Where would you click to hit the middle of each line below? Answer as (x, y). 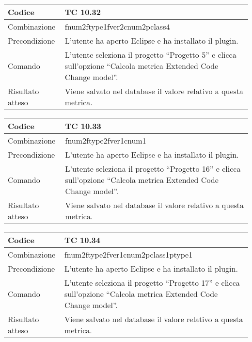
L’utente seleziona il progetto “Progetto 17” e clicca (152, 283)
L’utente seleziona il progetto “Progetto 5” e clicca (150, 55)
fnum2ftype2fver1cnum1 (106, 140)
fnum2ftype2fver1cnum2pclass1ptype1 (128, 254)
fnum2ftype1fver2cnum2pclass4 (117, 26)
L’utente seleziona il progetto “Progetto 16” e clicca (153, 169)
